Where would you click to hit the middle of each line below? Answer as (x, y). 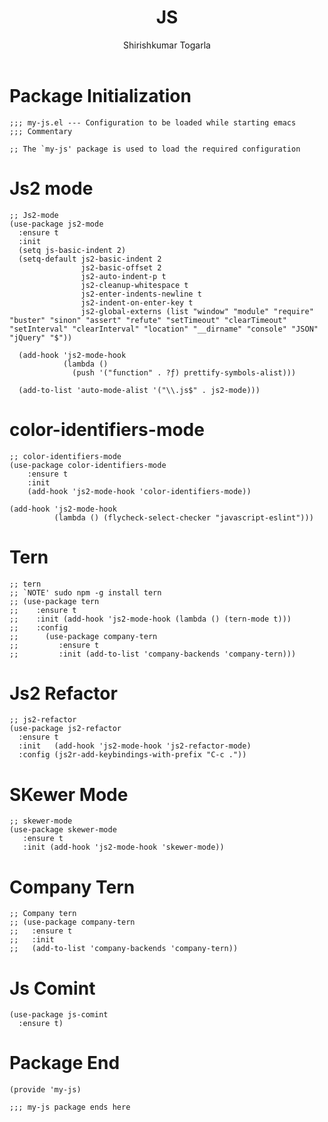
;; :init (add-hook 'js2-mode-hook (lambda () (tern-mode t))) (150, 619)
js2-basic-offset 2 (121, 267)
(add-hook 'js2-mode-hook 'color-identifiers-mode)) (139, 491)
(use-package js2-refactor (65, 729)
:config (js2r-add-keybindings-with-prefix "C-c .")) (132, 755)
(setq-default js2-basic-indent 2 (90, 259)
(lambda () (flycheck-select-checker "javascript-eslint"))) (183, 517)
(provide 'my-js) (45, 1090)
